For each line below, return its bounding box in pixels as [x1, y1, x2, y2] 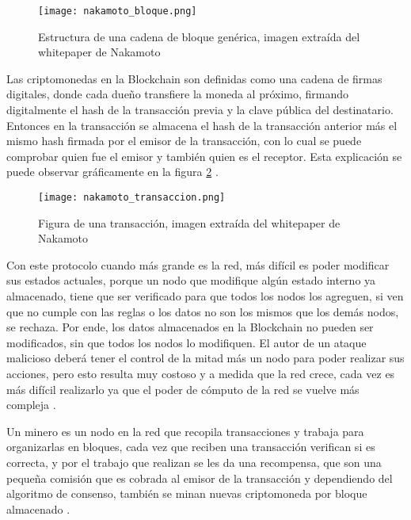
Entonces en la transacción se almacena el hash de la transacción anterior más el [6, 117, 398, 133]
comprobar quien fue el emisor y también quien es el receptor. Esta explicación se [6, 147, 402, 164]
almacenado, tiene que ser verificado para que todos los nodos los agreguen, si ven [6, 288, 404, 304]
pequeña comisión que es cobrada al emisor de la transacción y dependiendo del [6, 469, 393, 486]
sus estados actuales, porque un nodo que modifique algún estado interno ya [6, 272, 376, 289]
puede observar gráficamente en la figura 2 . [6, 163, 219, 180]
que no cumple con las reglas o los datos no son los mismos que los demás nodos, [6, 303, 399, 319]
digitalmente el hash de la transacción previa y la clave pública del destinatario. [6, 101, 394, 118]
